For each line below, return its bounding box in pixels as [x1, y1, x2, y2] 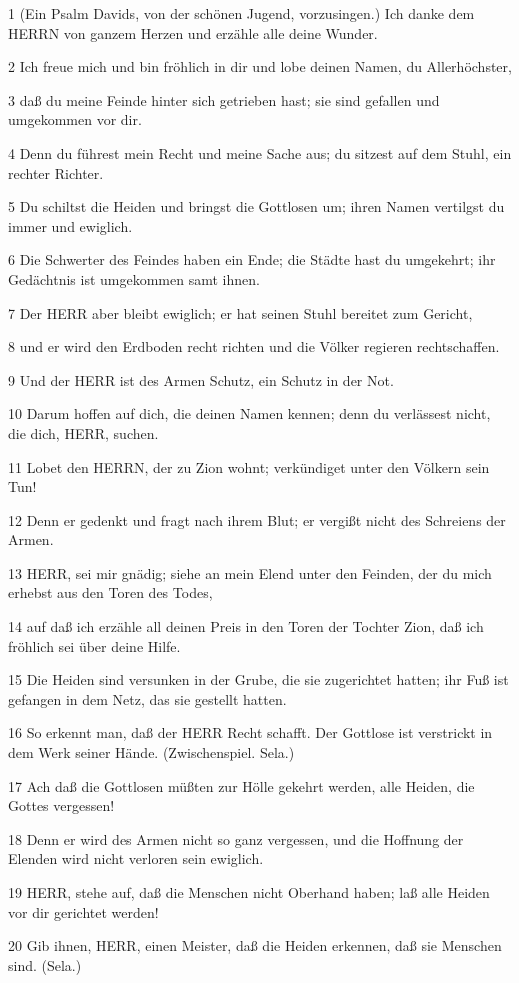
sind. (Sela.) [8, 954, 82, 975]
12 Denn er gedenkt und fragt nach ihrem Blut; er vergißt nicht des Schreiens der [8, 509, 506, 530]
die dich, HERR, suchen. [8, 422, 159, 443]
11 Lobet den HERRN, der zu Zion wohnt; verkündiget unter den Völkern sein [8, 456, 490, 477]
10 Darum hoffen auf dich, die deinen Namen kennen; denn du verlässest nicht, [8, 403, 491, 424]
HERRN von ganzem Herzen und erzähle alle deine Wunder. [8, 22, 378, 43]
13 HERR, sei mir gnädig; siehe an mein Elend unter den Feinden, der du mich [8, 562, 492, 583]
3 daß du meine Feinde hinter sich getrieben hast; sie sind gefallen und [8, 89, 440, 110]
